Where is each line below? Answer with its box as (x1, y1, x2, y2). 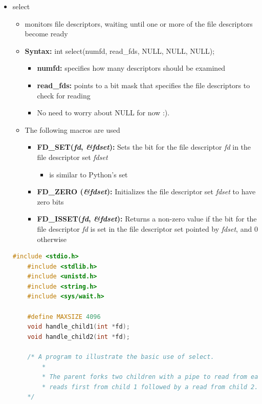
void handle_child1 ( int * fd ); (27, 323, 130, 331)
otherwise (37, 233, 67, 244)
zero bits (37, 196, 64, 207)
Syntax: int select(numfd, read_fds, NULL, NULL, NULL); (25, 45, 215, 56)
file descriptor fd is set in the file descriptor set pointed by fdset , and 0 (37, 223, 258, 234)
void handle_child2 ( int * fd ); (27, 333, 130, 340)
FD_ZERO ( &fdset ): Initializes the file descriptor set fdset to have (37, 186, 256, 197)
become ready (25, 28, 68, 39)
